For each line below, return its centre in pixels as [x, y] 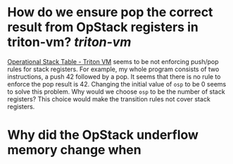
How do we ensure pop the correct [110, 12]
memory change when [75, 150]
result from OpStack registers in [103, 27]
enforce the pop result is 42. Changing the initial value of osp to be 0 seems [117, 84]
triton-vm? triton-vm [69, 42]
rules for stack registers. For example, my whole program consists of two [113, 69]
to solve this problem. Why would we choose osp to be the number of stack [116, 92]
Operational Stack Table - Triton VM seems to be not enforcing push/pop [113, 61]
